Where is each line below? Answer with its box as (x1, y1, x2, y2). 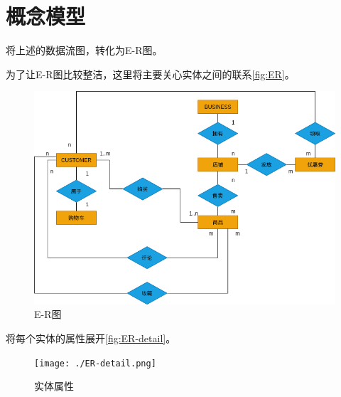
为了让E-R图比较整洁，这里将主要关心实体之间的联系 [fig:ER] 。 (6, 66, 295, 81)
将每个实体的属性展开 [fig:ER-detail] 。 (6, 330, 176, 345)
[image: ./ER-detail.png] (34, 358, 156, 369)
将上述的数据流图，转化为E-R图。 (6, 43, 163, 58)
